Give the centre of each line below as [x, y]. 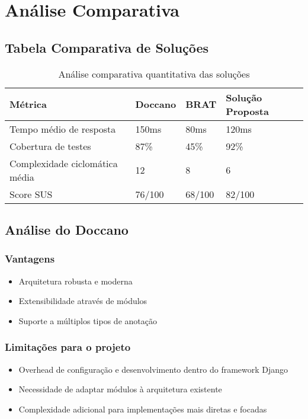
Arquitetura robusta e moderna [76, 281]
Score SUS [31, 194]
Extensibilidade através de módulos [83, 301]
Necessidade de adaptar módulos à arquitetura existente [120, 389]
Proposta [247, 111]
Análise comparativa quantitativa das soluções [154, 73]
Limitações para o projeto [68, 347]
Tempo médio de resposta [63, 129]
